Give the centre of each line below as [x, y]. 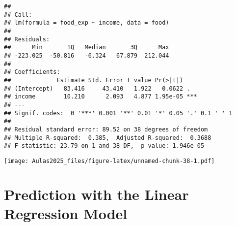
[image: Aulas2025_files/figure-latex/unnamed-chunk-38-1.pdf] [109, 161]
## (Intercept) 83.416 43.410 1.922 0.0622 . [97, 88]
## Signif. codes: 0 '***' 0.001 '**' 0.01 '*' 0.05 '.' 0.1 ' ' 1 [118, 113]
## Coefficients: [32, 72]
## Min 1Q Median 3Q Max [87, 48]
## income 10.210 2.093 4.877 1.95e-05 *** [101, 97]
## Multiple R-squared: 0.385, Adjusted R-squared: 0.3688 [108, 138]
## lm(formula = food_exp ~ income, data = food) [87, 23]
